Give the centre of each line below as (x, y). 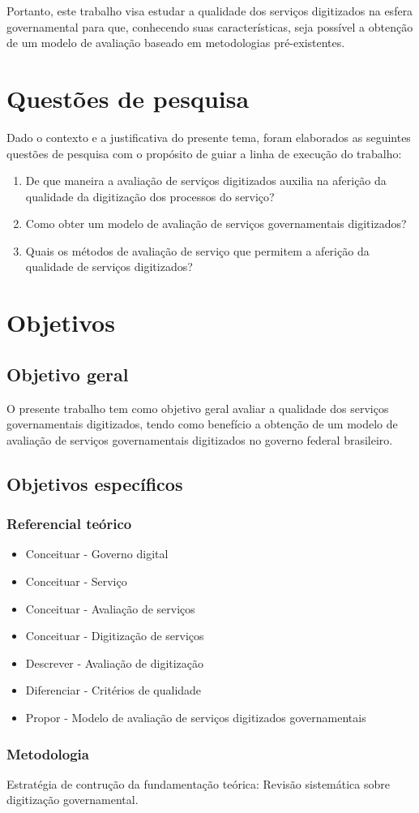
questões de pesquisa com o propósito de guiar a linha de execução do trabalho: (204, 153)
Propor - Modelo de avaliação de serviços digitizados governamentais (196, 717)
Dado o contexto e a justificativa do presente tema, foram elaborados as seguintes (209, 137)
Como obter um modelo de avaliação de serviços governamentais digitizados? (216, 224)
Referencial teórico (69, 524)
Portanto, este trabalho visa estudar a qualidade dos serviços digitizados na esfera (210, 11)
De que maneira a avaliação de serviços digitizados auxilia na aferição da (206, 181)
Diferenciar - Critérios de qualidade (113, 690)
